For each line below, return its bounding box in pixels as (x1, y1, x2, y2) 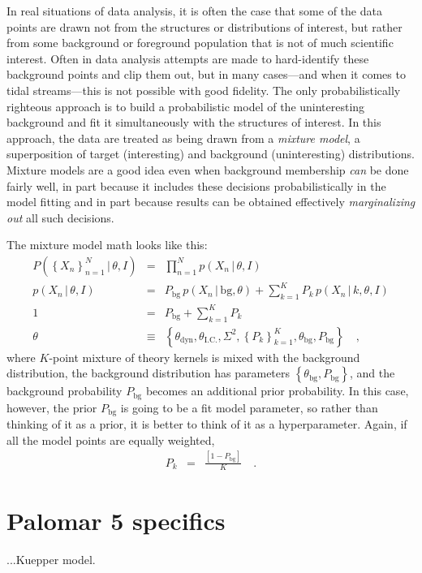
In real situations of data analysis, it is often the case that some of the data (6, 2, 382, 19)
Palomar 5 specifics (6, 503, 226, 536)
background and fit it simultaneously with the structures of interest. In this (6, 114, 381, 131)
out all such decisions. (6, 209, 114, 226)
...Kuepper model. (6, 550, 96, 567)
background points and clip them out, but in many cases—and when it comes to (6, 66, 406, 83)
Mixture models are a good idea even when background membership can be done (6, 161, 409, 178)
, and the (350, 364, 395, 381)
